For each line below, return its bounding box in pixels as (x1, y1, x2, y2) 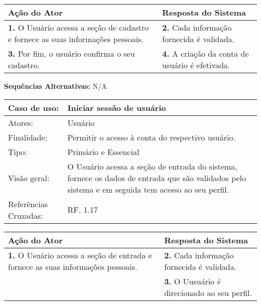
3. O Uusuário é (164, 275, 221, 287)
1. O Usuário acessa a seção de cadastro (8, 22, 149, 33)
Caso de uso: (8, 101, 59, 113)
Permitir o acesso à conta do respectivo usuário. (67, 131, 235, 143)
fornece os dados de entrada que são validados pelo (67, 172, 246, 184)
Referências (8, 198, 48, 210)
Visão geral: (8, 172, 50, 184)
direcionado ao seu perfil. (164, 286, 252, 298)
